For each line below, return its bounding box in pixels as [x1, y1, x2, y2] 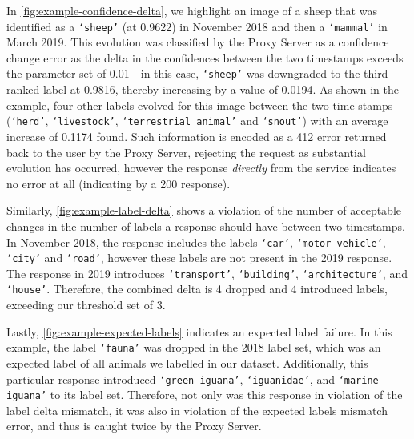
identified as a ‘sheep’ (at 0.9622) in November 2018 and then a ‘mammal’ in [6, 18, 388, 34]
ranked [6, 81, 40, 98]
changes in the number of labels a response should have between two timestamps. [6, 217, 405, 234]
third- [364, 65, 392, 82]
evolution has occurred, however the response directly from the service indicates [6, 159, 396, 176]
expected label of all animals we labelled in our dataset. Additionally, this [6, 354, 368, 371]
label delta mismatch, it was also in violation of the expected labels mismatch [6, 401, 388, 418]
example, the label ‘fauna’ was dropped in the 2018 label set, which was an [6, 339, 381, 356]
